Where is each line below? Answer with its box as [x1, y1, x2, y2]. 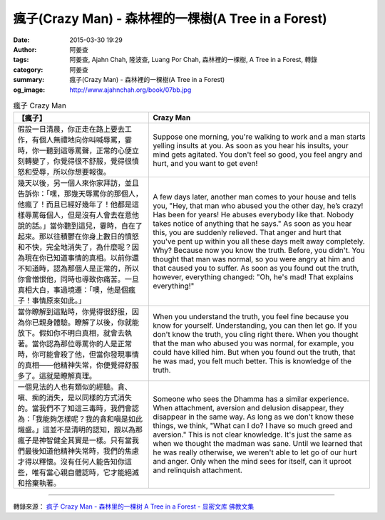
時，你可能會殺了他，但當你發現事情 [17, 350, 139, 360]
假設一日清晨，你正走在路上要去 [17, 125, 125, 135]
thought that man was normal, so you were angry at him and [153, 254, 355, 264]
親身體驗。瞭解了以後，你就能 [38, 318, 139, 328]
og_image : [13, 85, 46, 94]
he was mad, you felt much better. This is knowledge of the [153, 356, 352, 366]
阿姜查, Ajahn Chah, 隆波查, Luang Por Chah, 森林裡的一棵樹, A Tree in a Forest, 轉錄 [69, 56, 317, 64]
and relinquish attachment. [153, 465, 242, 475]
